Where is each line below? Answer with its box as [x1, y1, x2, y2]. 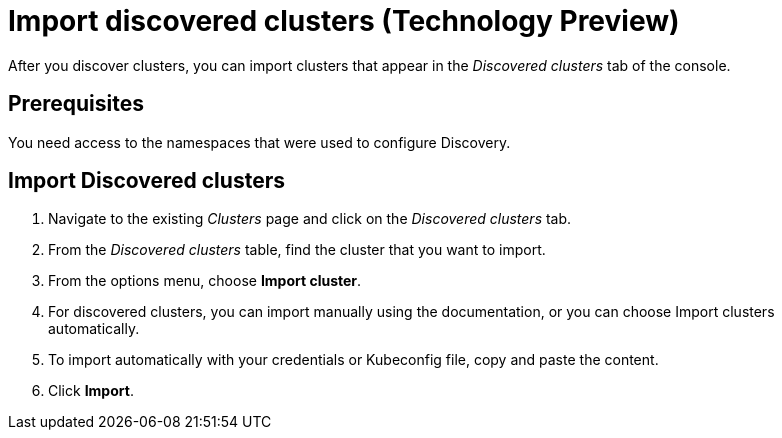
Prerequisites [8, 91, 144, 117]
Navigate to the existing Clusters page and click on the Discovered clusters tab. [48, 210, 572, 228]
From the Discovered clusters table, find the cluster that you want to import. [48, 241, 546, 259]
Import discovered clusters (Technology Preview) [8, 4, 680, 38]
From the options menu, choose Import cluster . [48, 272, 362, 290]
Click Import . [48, 382, 134, 400]
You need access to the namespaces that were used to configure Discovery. [8, 133, 511, 151]
